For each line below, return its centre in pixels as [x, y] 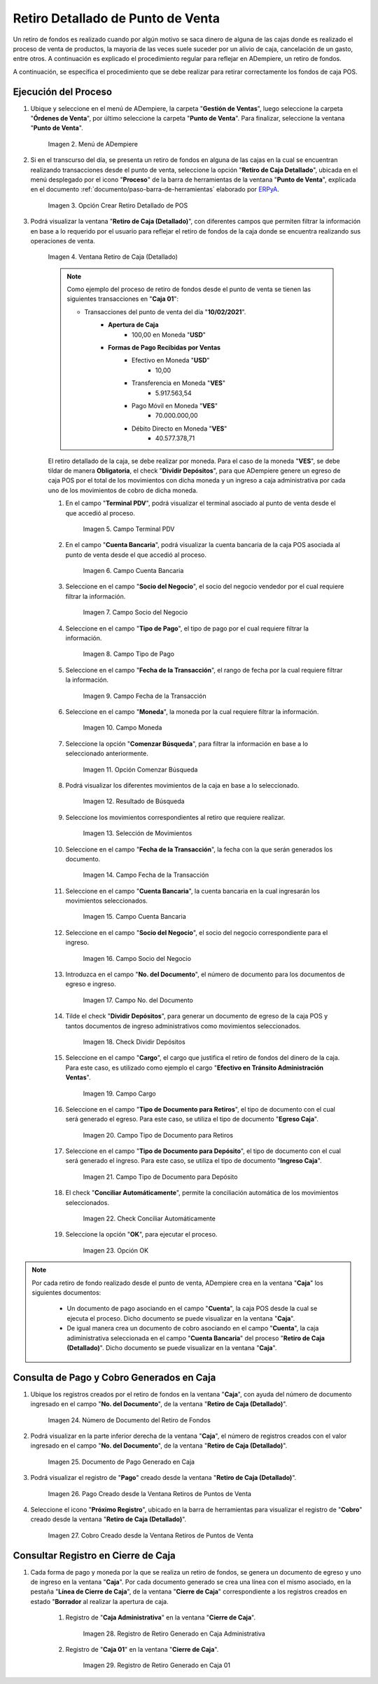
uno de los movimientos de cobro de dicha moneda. [123, 490]
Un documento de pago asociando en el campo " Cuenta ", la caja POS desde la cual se [192, 1309]
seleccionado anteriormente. [107, 753]
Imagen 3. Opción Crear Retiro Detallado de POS [118, 205]
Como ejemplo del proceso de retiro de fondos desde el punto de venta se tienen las [189, 289]
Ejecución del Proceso [62, 92]
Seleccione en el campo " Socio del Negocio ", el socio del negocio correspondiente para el [197, 932]
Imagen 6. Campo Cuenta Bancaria [133, 571]
